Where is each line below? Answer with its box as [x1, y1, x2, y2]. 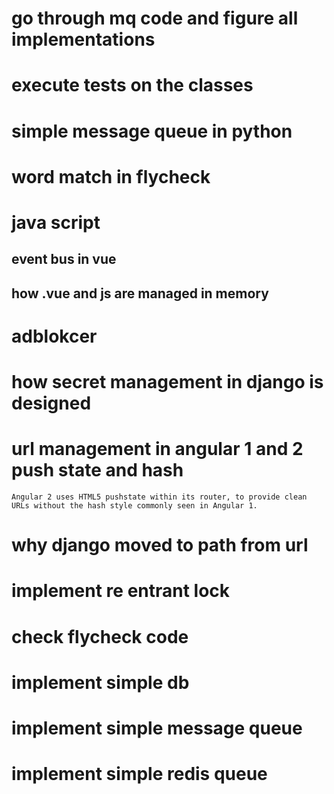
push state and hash [11, 459, 184, 482]
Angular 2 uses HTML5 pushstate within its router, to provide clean [11, 492, 308, 502]
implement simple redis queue [11, 763, 268, 786]
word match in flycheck [11, 165, 211, 188]
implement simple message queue [11, 717, 303, 739]
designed [11, 392, 92, 415]
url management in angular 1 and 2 [11, 438, 304, 461]
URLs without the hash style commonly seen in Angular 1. [11, 501, 258, 511]
